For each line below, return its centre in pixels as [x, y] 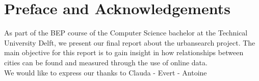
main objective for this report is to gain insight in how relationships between [124, 52]
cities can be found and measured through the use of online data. [106, 62]
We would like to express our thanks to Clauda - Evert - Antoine [106, 72]
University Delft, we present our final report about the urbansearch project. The [130, 42]
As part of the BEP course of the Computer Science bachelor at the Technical [126, 33]
